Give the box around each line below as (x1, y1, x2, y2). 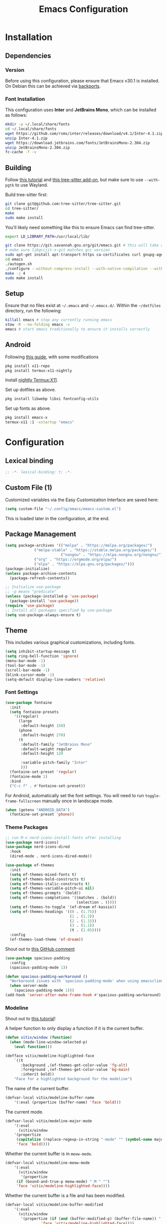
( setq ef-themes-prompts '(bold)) (9, 891, 81, 896)
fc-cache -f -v (5, 150, 37, 155)
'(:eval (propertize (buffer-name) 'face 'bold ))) (14, 1100, 121, 1105)
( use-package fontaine (5, 700, 52, 705)
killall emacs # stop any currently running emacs (5, 317, 112, 322)
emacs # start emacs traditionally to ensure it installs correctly (5, 327, 150, 332)
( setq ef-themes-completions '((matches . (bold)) (9, 895, 117, 901)
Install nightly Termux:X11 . (5, 377, 58, 383)
